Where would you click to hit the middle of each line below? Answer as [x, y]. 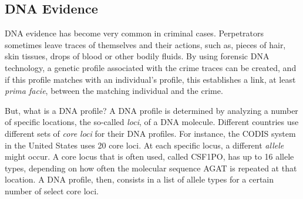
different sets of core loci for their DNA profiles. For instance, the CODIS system [150, 133]
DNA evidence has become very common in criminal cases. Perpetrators [134, 33]
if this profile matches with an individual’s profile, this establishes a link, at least [150, 79]
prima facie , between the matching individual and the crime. [114, 91]
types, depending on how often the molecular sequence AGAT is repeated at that [151, 168]
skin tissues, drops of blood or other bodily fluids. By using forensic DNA [137, 56]
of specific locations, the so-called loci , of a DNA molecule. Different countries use [152, 122]
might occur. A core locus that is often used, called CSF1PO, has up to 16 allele [149, 156]
